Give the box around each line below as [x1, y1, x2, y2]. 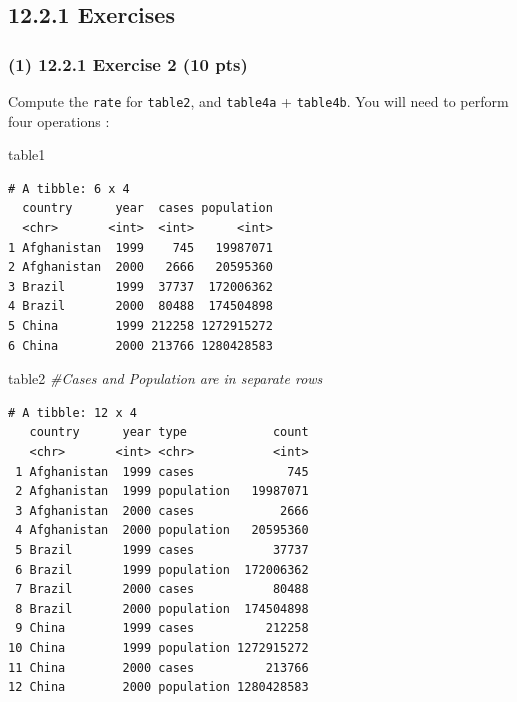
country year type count [29, 425, 309, 440]
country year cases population [22, 201, 273, 216]
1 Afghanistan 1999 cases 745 [15, 464, 309, 479]
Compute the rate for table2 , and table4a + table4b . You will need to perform [8, 91, 509, 111]
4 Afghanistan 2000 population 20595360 [15, 523, 309, 538]
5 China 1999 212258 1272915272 [8, 319, 273, 333]
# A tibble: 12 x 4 [8, 405, 137, 420]
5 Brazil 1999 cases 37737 [15, 542, 309, 557]
